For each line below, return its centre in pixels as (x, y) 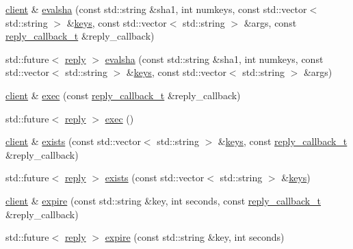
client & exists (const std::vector (73, 141)
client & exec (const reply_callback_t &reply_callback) (123, 95)
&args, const (270, 22)
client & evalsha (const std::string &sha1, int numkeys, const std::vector (156, 9)
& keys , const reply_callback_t (283, 141)
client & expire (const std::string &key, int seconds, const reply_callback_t (164, 200)
